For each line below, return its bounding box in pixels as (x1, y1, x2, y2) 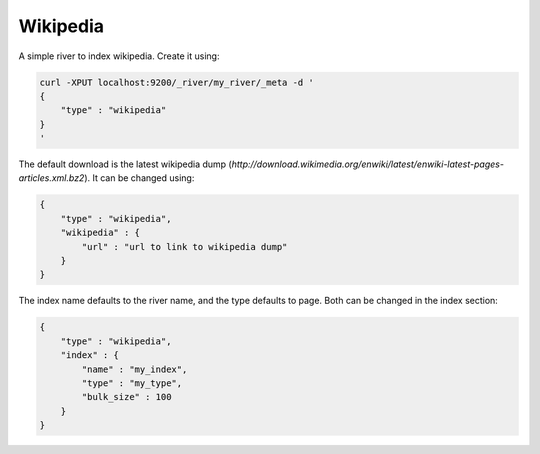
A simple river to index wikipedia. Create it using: (18, 50, 220, 62)
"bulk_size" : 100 (81, 391, 172, 403)
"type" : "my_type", (81, 377, 183, 389)
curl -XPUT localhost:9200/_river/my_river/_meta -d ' (39, 76, 314, 88)
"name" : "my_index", (81, 363, 188, 375)
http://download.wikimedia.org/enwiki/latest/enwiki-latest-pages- (231, 158, 505, 170)
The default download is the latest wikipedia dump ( (18, 158, 232, 170)
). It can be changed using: (83, 172, 195, 184)
